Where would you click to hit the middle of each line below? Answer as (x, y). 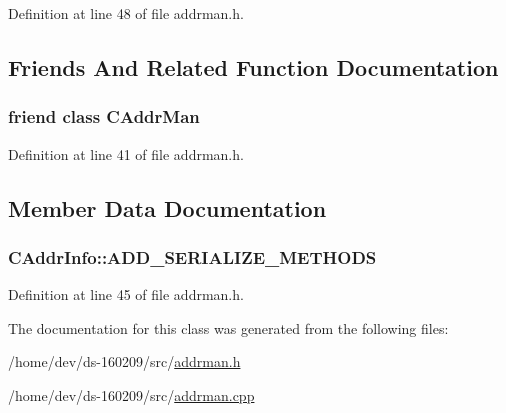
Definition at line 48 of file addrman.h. (126, 13)
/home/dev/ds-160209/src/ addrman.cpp (131, 394)
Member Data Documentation (167, 207)
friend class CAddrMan (104, 116)
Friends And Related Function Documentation (253, 66)
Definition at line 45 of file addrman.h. (126, 294)
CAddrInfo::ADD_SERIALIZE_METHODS (192, 256)
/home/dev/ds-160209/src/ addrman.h (124, 361)
